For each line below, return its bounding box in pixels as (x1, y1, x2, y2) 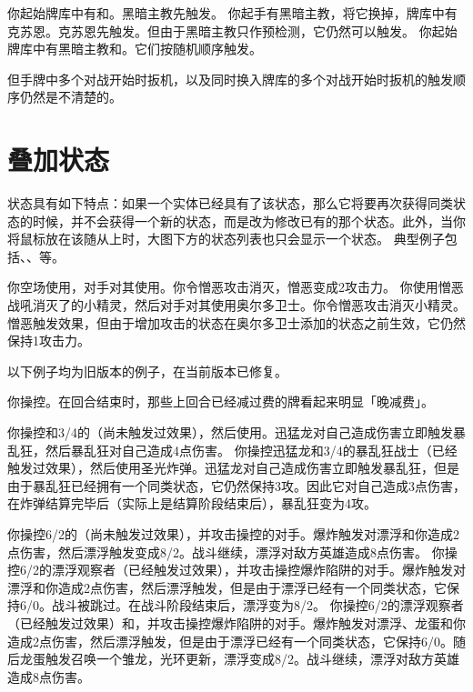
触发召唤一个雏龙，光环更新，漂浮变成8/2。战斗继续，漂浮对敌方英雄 (45, 649, 459, 668)
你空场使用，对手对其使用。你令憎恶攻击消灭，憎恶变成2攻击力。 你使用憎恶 (7, 277, 464, 296)
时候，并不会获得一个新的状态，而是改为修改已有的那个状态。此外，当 (32, 211, 453, 230)
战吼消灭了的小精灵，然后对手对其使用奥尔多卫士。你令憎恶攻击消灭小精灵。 (7, 296, 466, 315)
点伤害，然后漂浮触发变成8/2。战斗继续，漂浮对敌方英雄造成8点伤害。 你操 (7, 542, 458, 561)
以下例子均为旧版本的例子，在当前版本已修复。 (7, 361, 287, 380)
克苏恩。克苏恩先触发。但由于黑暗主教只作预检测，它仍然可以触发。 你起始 (7, 21, 458, 40)
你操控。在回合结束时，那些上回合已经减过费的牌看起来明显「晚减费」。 (7, 392, 434, 411)
